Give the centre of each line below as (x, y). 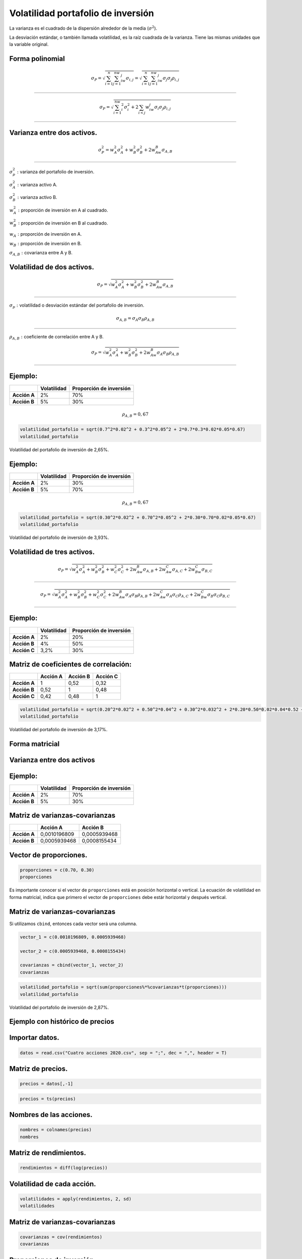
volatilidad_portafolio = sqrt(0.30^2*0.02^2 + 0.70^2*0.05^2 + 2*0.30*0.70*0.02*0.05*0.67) (138, 517)
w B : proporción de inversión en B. (46, 244)
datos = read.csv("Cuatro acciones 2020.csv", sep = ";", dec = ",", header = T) (124, 1053)
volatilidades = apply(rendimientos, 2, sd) (76, 1199)
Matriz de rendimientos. (48, 1153)
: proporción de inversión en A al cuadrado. (63, 210)
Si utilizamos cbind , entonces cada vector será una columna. (73, 924)
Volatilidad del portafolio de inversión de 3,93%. (59, 538)
